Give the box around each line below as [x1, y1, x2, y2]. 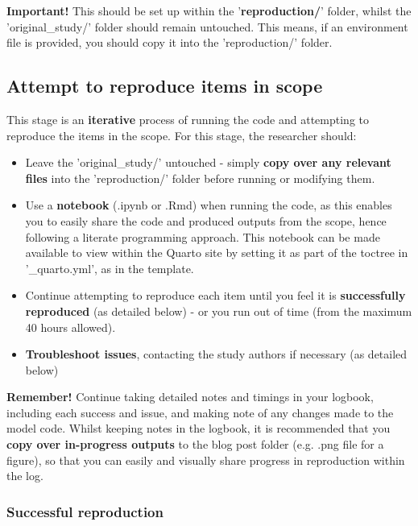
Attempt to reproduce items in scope [6, 73, 323, 98]
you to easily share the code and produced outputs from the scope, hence [25, 212, 387, 229]
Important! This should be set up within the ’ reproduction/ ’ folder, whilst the [6, 2, 412, 19]
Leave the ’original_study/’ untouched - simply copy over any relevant [25, 154, 391, 171]
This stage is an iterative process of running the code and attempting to [6, 110, 370, 127]
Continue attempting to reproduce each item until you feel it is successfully [25, 287, 406, 304]
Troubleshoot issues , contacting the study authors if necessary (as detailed [25, 346, 408, 362]
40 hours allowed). [25, 318, 116, 335]
